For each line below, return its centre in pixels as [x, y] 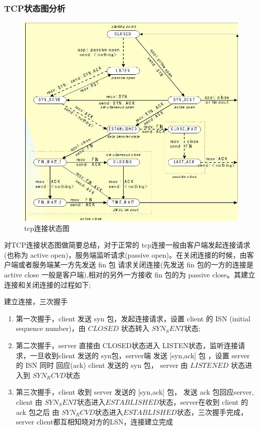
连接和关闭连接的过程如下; [47, 284]
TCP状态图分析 [35, 8]
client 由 [29, 401]
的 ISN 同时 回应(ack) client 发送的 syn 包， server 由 [102, 365]
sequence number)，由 [51, 328]
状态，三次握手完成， [212, 412]
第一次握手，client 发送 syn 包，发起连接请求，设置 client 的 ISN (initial [133, 318]
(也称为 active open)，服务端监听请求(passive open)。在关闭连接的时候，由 [125, 254]
